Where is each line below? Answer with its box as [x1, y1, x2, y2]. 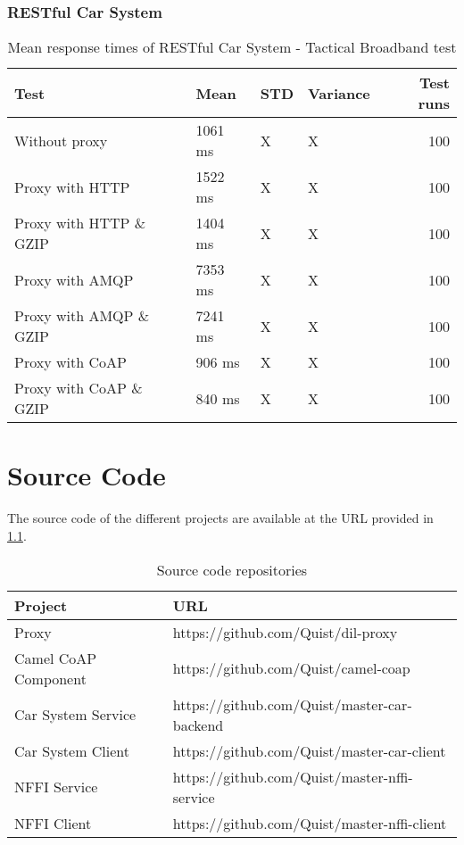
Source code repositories [156, 559, 308, 580]
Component [14, 667, 87, 689]
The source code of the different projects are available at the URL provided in [7, 509, 434, 527]
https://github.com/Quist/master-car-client [172, 740, 446, 761]
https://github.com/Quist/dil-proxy [172, 621, 398, 642]
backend [172, 714, 224, 735]
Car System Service [14, 704, 137, 725]
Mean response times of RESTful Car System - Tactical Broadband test [7, 37, 457, 58]
